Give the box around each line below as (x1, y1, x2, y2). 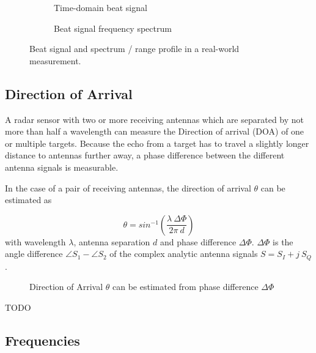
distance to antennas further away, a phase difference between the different (5, 149, 285, 162)
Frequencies (5, 330, 80, 349)
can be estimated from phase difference (112, 280, 259, 293)
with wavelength (5, 235, 66, 248)
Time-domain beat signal (54, 1, 147, 13)
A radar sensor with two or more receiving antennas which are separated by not (5, 113, 304, 125)
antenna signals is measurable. (5, 160, 119, 173)
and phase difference (160, 235, 237, 248)
